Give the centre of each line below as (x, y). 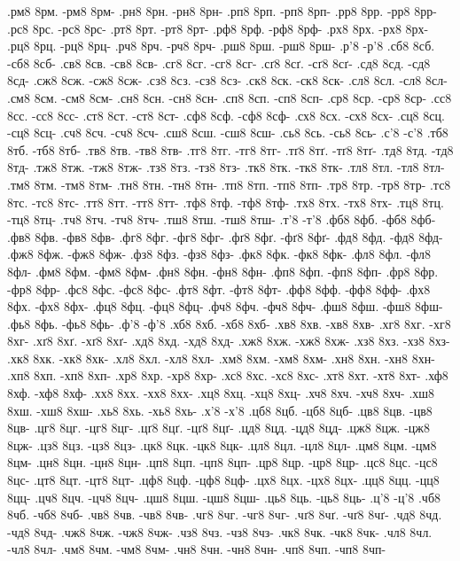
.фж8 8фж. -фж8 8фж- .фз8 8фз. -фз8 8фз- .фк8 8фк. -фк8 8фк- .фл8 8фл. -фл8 (219, 254)
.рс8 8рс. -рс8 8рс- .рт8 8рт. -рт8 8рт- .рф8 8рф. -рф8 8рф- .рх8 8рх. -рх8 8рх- (218, 28)
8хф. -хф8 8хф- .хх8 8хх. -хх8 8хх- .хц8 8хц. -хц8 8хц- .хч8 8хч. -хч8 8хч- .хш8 (221, 393)
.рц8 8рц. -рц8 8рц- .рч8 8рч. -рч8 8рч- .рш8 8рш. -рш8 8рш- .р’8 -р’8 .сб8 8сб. (221, 46)
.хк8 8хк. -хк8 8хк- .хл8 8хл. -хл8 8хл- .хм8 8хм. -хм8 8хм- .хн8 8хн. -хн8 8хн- (221, 358)
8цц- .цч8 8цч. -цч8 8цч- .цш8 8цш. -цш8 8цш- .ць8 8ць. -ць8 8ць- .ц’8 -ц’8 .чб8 (224, 497)
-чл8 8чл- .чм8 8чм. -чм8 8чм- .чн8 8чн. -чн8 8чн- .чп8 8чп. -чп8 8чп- (197, 549)
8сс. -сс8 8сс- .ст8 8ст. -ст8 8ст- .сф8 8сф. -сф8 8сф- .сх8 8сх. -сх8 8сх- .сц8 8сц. (226, 115)
